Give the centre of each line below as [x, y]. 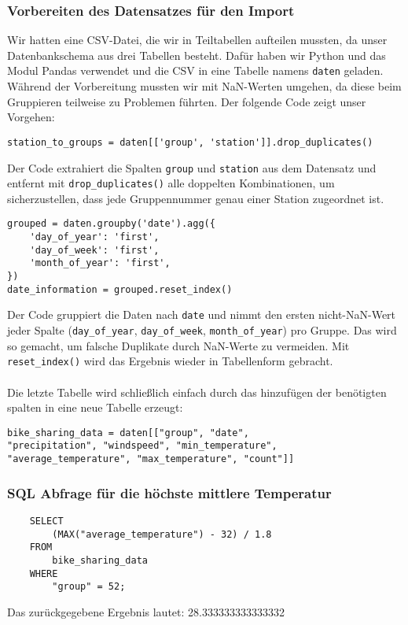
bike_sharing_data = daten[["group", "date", [128, 433]
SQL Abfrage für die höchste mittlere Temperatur [169, 492]
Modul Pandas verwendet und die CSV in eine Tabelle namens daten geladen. [195, 70]
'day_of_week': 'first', [94, 250]
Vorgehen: [31, 117]
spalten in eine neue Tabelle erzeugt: [95, 407]
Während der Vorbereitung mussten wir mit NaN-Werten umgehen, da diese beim [204, 86]
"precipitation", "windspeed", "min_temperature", [142, 446]
